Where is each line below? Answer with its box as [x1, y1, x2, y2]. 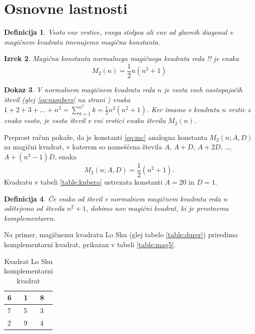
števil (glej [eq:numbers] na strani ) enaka [4, 94, 131, 104]
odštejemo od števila [4, 203, 65, 213]
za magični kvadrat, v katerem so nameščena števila [4, 141, 162, 152]
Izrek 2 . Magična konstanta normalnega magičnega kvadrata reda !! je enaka [4, 53, 239, 64]
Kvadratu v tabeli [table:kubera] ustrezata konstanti [4, 177, 163, 187]
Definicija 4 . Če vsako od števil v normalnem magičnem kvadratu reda [4, 193, 221, 203]
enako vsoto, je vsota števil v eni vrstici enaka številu [4, 115, 166, 126]
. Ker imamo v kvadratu [147, 104, 220, 115]
